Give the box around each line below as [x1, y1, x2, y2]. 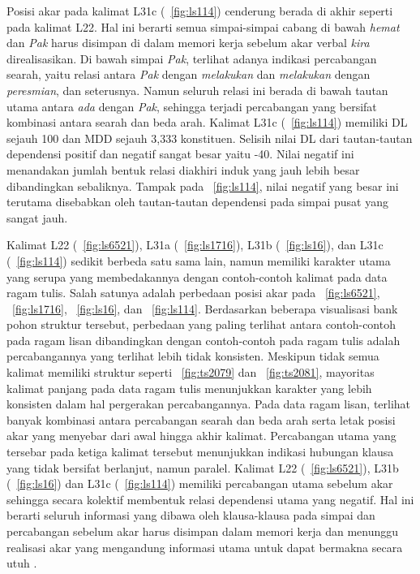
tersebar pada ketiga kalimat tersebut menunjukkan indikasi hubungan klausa [6, 443, 394, 460]
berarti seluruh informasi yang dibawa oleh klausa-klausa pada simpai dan [6, 507, 375, 524]
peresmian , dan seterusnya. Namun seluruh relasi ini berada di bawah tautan [6, 81, 388, 98]
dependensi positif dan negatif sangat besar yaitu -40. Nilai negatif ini [6, 145, 354, 162]
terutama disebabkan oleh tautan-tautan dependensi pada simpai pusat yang [6, 193, 388, 210]
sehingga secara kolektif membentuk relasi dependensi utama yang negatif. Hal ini [6, 490, 414, 507]
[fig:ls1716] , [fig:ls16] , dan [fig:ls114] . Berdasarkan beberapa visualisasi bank [12, 300, 398, 317]
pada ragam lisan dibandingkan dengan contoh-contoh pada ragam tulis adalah [6, 331, 401, 348]
